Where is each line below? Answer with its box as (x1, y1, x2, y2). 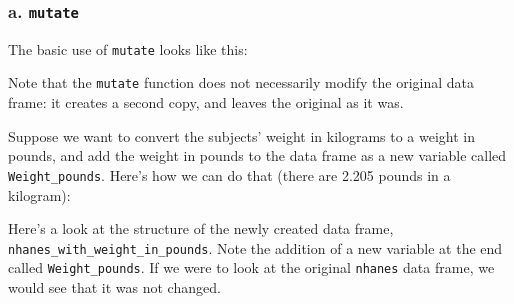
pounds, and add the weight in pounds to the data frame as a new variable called (8, 145, 507, 166)
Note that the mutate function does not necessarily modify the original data (8, 72, 475, 93)
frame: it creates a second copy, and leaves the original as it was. (8, 92, 404, 113)
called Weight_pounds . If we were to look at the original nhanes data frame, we (8, 257, 495, 278)
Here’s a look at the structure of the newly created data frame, (8, 218, 394, 239)
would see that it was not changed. (8, 277, 221, 298)
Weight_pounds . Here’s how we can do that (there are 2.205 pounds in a (8, 164, 451, 185)
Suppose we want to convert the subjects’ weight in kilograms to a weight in (8, 125, 476, 146)
